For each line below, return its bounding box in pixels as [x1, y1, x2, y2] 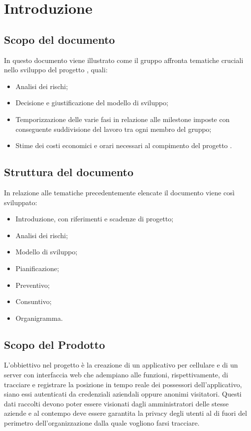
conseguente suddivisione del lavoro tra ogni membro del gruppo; [15, 123, 212, 134]
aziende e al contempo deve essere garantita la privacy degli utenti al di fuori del [4, 408, 247, 418]
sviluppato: [4, 197, 37, 207]
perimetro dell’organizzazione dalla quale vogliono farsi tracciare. [4, 418, 200, 428]
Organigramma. [15, 312, 63, 323]
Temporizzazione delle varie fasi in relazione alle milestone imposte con [15, 114, 230, 124]
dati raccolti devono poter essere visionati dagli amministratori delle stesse [4, 398, 229, 408]
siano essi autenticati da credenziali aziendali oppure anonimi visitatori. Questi [4, 389, 242, 399]
